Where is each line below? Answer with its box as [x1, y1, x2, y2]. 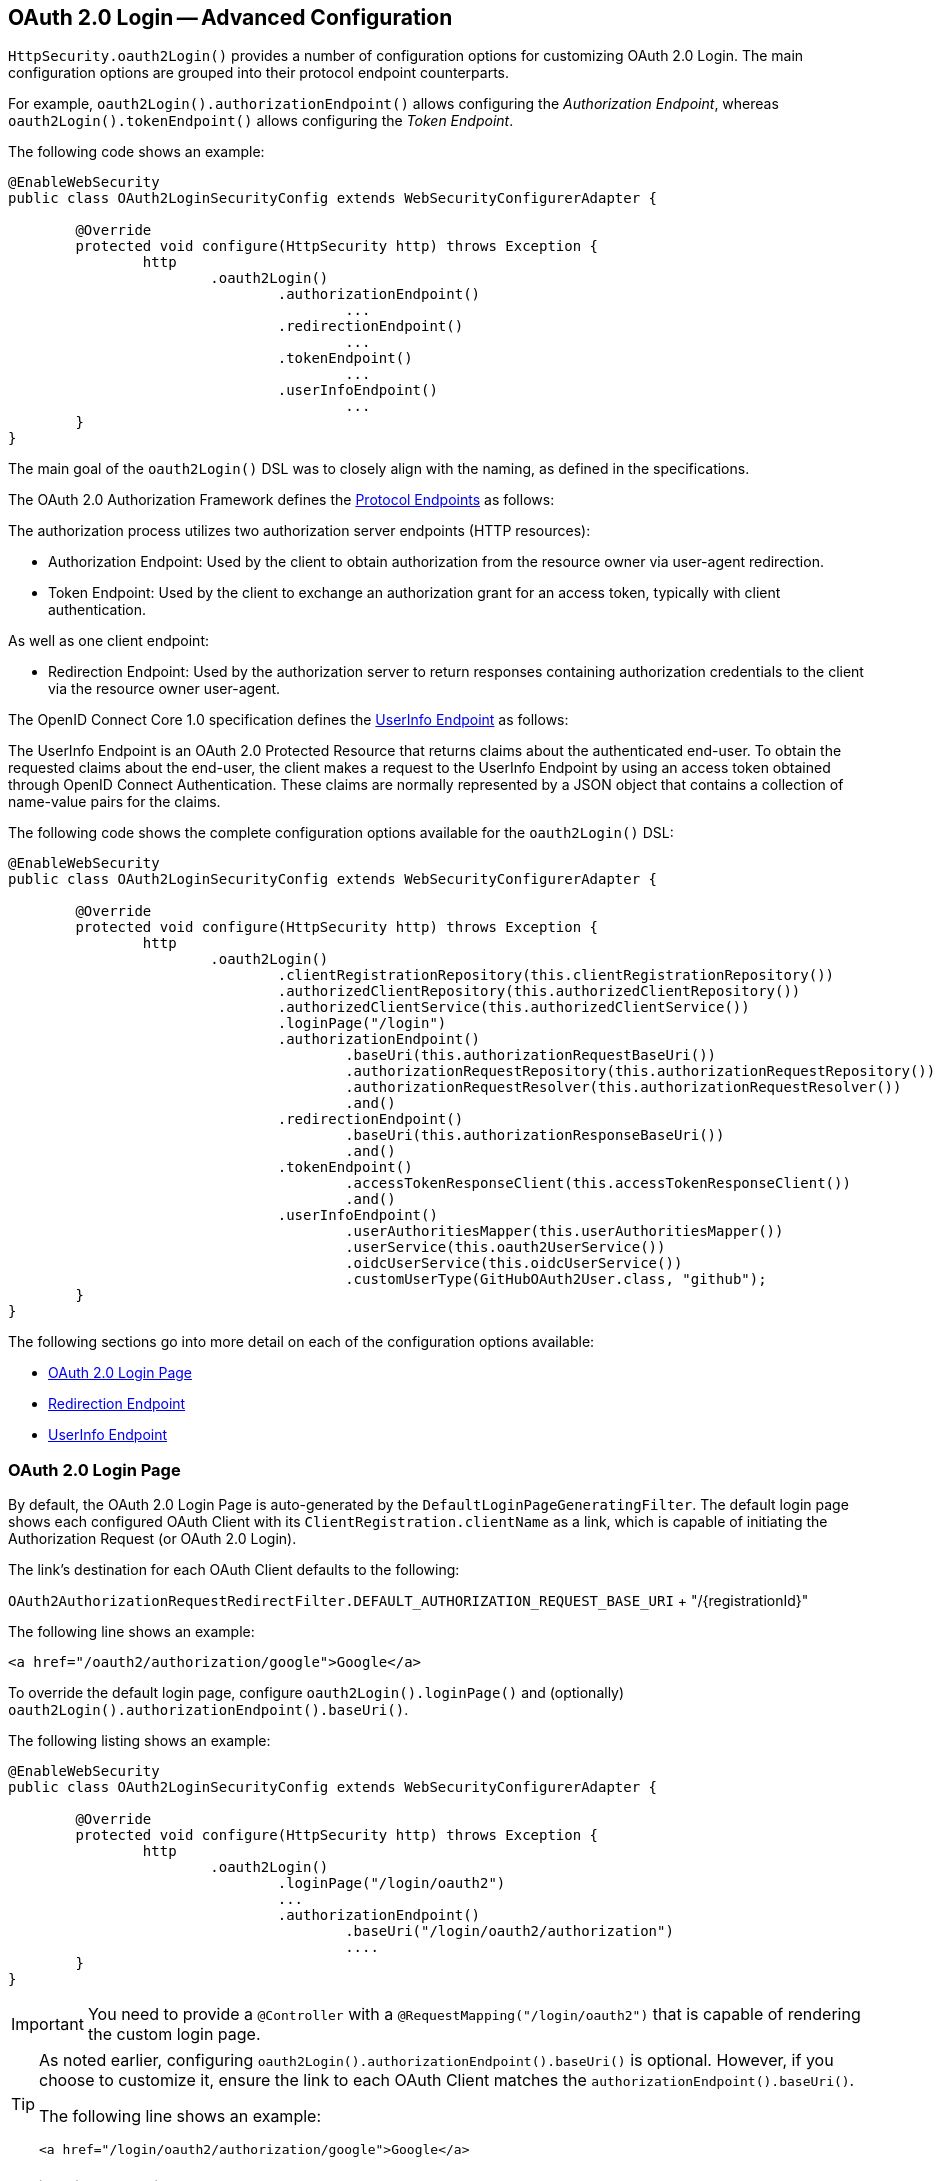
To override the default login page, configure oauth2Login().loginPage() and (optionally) [8, 1684, 625, 1702]
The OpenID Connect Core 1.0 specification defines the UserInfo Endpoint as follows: [8, 711, 569, 729]
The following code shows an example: [8, 143, 265, 161]
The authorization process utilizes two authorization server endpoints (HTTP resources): [8, 522, 591, 540]
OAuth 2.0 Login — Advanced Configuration [8, 5, 453, 30]
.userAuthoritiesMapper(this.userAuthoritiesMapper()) [345, 1223, 784, 1240]
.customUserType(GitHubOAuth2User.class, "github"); [345, 1271, 767, 1288]
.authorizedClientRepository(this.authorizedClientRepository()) [277, 983, 801, 1000]
